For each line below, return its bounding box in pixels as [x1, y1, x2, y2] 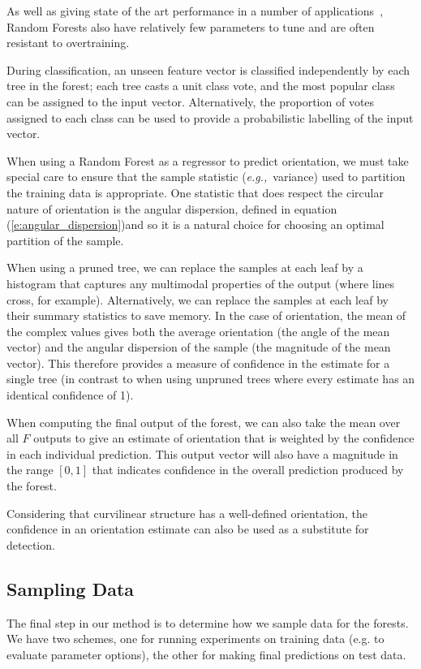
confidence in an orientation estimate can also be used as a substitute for [6, 520, 369, 537]
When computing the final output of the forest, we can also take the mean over [6, 413, 401, 430]
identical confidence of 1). [6, 386, 134, 404]
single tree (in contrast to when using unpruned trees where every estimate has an [6, 370, 415, 387]
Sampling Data [6, 576, 135, 601]
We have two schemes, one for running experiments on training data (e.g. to [6, 630, 384, 647]
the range [6, 461, 54, 478]
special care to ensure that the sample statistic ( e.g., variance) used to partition [6, 168, 406, 185]
